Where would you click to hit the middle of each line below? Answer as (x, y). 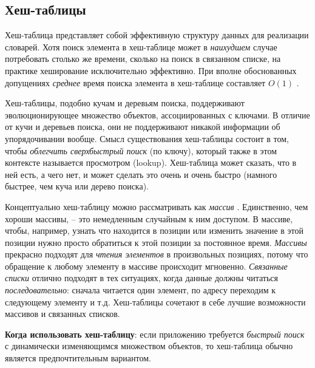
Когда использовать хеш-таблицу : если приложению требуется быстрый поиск (155, 334)
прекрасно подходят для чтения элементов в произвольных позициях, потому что (157, 254)
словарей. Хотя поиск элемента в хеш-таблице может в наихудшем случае (141, 46)
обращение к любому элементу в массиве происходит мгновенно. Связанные (146, 266)
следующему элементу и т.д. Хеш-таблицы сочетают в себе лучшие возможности (155, 302)
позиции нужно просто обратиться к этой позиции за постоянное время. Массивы (156, 242)
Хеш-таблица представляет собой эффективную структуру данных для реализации (157, 35)
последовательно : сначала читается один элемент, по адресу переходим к (141, 290)
